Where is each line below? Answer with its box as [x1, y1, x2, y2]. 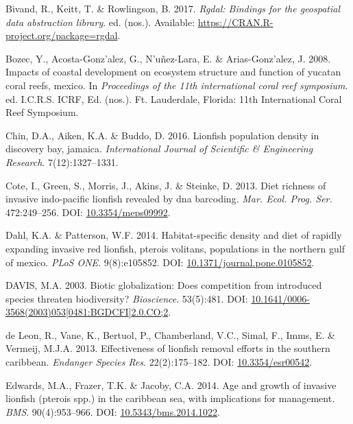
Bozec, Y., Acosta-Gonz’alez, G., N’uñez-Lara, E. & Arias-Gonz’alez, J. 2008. [5, 51, 331, 65]
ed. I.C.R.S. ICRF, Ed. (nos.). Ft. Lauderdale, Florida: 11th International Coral [5, 91, 342, 106]
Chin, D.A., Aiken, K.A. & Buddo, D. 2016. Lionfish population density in [5, 128, 319, 142]
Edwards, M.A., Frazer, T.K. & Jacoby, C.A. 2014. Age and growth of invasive [5, 377, 337, 392]
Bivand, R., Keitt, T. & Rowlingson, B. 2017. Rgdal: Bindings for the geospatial [5, 1, 341, 15]
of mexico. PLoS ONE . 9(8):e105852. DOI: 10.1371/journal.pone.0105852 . [5, 255, 315, 269]
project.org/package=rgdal [5, 28, 118, 43]
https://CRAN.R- [197, 14, 273, 29]
